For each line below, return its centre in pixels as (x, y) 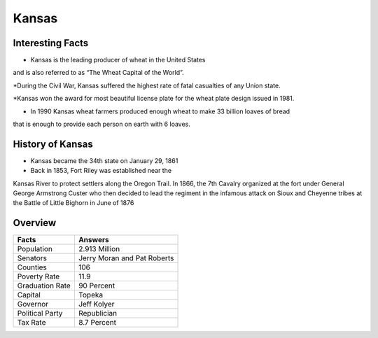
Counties (32, 267)
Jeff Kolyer (96, 304)
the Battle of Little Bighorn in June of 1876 (73, 203)
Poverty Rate (38, 276)
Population (35, 249)
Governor (33, 304)
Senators (32, 258)
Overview (35, 223)
